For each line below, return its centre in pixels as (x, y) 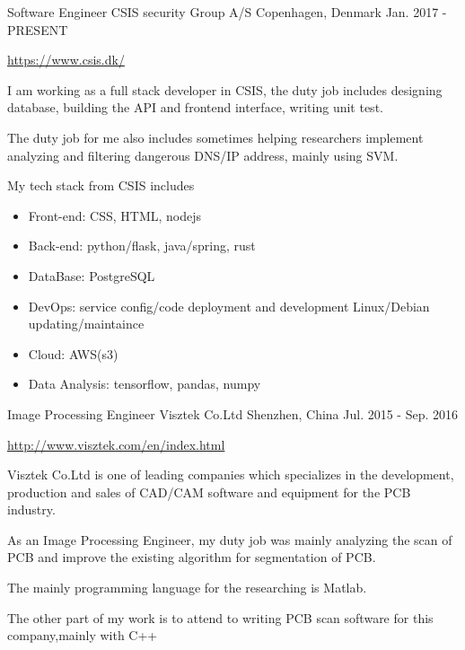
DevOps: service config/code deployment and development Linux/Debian (229, 306)
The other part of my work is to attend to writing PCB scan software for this (220, 617)
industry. (31, 509)
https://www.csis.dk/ (66, 60)
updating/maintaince (86, 324)
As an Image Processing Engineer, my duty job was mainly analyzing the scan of (230, 539)
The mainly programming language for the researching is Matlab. (187, 588)
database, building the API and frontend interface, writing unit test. (195, 107)
